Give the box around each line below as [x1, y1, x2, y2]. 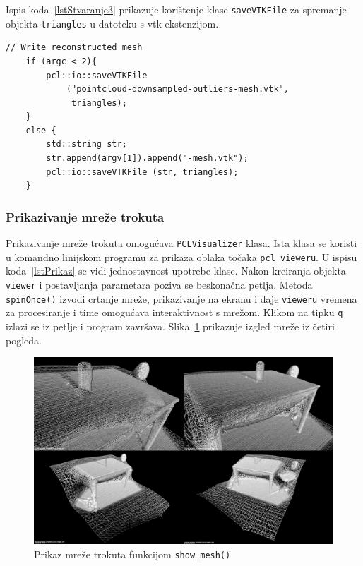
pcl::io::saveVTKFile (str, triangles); [46, 167, 239, 177]
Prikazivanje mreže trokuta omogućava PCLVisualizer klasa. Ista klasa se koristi [6, 236, 357, 251]
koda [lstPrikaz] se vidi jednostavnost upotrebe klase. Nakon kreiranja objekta [6, 263, 346, 278]
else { [25, 125, 56, 136]
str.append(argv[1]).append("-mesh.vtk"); [46, 153, 249, 164]
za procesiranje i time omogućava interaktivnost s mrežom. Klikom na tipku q [6, 305, 343, 320]
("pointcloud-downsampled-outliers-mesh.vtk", [66, 84, 289, 95]
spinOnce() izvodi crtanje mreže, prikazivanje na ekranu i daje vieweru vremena [6, 291, 357, 306]
